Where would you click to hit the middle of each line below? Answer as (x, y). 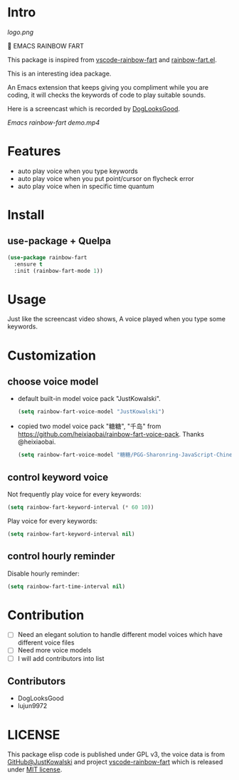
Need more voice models (54, 650)
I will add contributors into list (61, 658)
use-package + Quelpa (59, 241)
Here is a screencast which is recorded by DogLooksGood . (94, 108)
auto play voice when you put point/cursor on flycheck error (106, 178)
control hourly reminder (61, 556)
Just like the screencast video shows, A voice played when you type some (117, 319)
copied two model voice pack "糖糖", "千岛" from (89, 426)
